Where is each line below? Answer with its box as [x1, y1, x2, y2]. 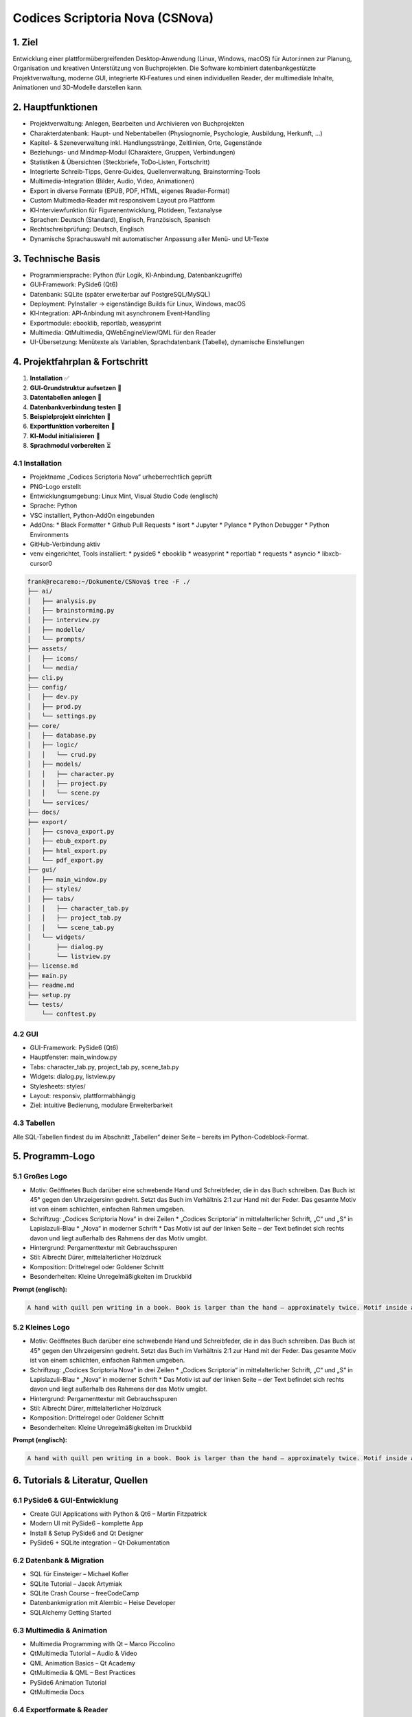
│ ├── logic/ [27, 741, 78, 749]
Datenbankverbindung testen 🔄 [30, 402, 122, 411]
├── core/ [27, 722, 60, 729]
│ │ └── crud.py [27, 751, 96, 758]
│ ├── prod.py [27, 703, 82, 710]
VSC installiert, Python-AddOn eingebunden [30, 511, 154, 519]
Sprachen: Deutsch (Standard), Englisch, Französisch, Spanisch [30, 216, 211, 224]
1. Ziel [12, 36, 38, 48]
